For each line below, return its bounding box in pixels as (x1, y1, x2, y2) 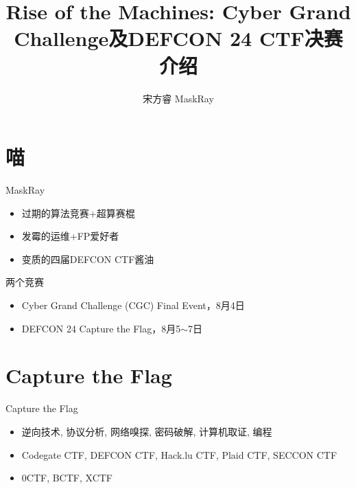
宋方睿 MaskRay (143, 91, 214, 105)
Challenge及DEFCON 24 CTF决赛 (14, 24, 343, 52)
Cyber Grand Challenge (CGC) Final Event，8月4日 (21, 298, 245, 312)
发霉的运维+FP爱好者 (21, 229, 119, 243)
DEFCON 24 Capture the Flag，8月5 (21, 321, 181, 335)
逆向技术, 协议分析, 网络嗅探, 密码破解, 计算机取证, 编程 (21, 424, 272, 438)
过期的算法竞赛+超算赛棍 (21, 205, 135, 220)
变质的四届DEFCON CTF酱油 (21, 251, 154, 266)
